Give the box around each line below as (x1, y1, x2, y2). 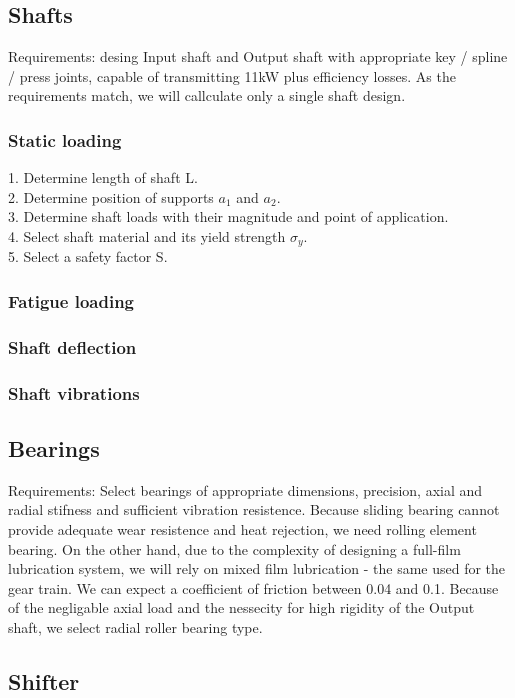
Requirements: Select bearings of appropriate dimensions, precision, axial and (8, 479, 483, 500)
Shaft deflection (8, 334, 137, 359)
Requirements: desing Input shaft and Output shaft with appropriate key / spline (8, 46, 508, 67)
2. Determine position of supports (8, 186, 214, 207)
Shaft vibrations (8, 380, 140, 405)
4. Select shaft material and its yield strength (8, 225, 286, 246)
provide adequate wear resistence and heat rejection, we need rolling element (8, 518, 477, 539)
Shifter (8, 665, 80, 696)
